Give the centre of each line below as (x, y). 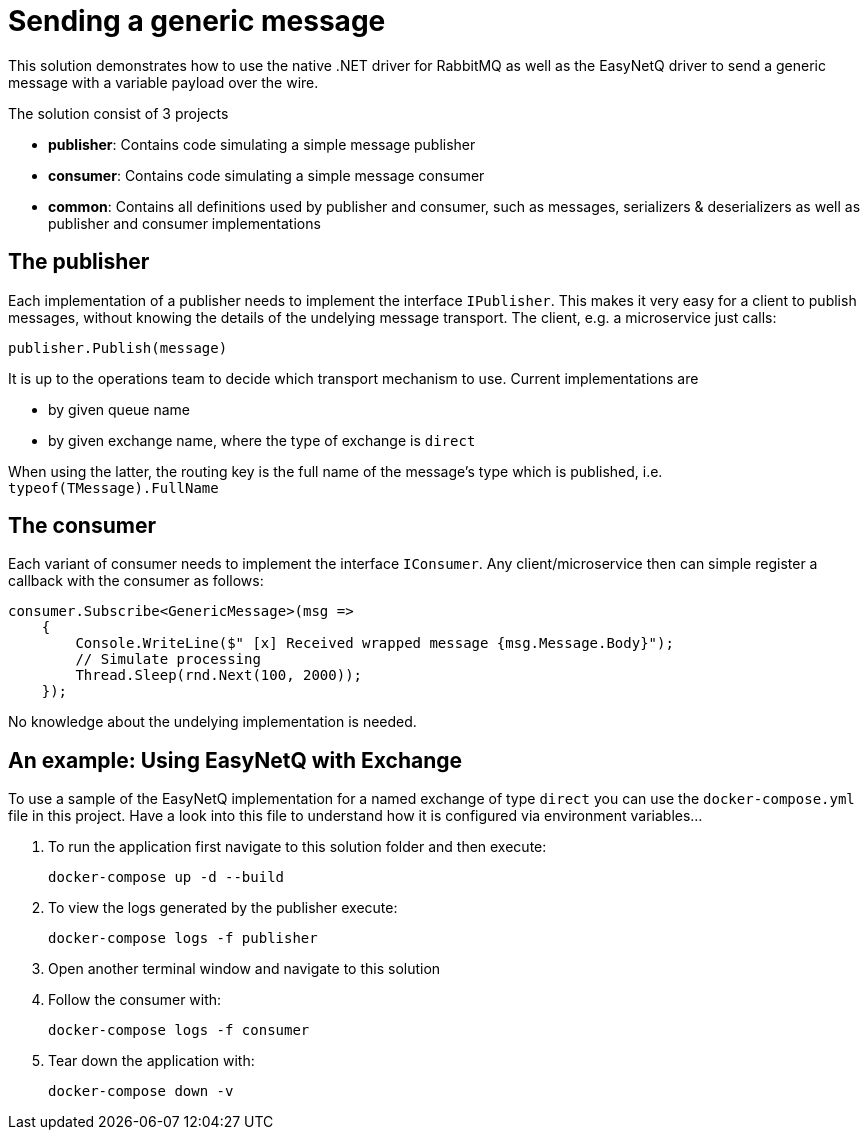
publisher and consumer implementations (184, 223)
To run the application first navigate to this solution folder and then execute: (297, 847)
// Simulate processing (168, 659)
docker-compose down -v (141, 1091)
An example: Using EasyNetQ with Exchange (235, 760)
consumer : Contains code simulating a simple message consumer (266, 175)
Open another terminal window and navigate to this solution (244, 969)
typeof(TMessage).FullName (113, 487)
